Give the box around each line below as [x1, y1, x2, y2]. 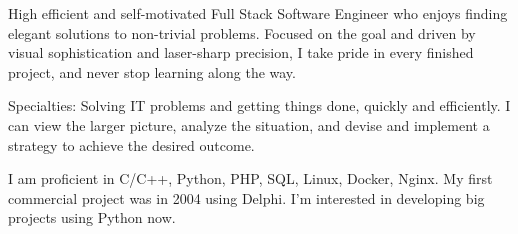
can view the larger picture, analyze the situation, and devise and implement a [8, 114, 490, 135]
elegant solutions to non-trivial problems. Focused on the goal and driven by [8, 22, 476, 43]
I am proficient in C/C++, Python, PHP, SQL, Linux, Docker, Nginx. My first [8, 168, 493, 189]
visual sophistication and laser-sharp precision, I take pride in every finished [8, 42, 474, 63]
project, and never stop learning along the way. [8, 61, 296, 82]
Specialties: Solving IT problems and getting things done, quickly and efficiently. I [8, 95, 511, 116]
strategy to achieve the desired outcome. [8, 134, 255, 155]
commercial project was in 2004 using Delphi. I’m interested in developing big [8, 187, 485, 208]
